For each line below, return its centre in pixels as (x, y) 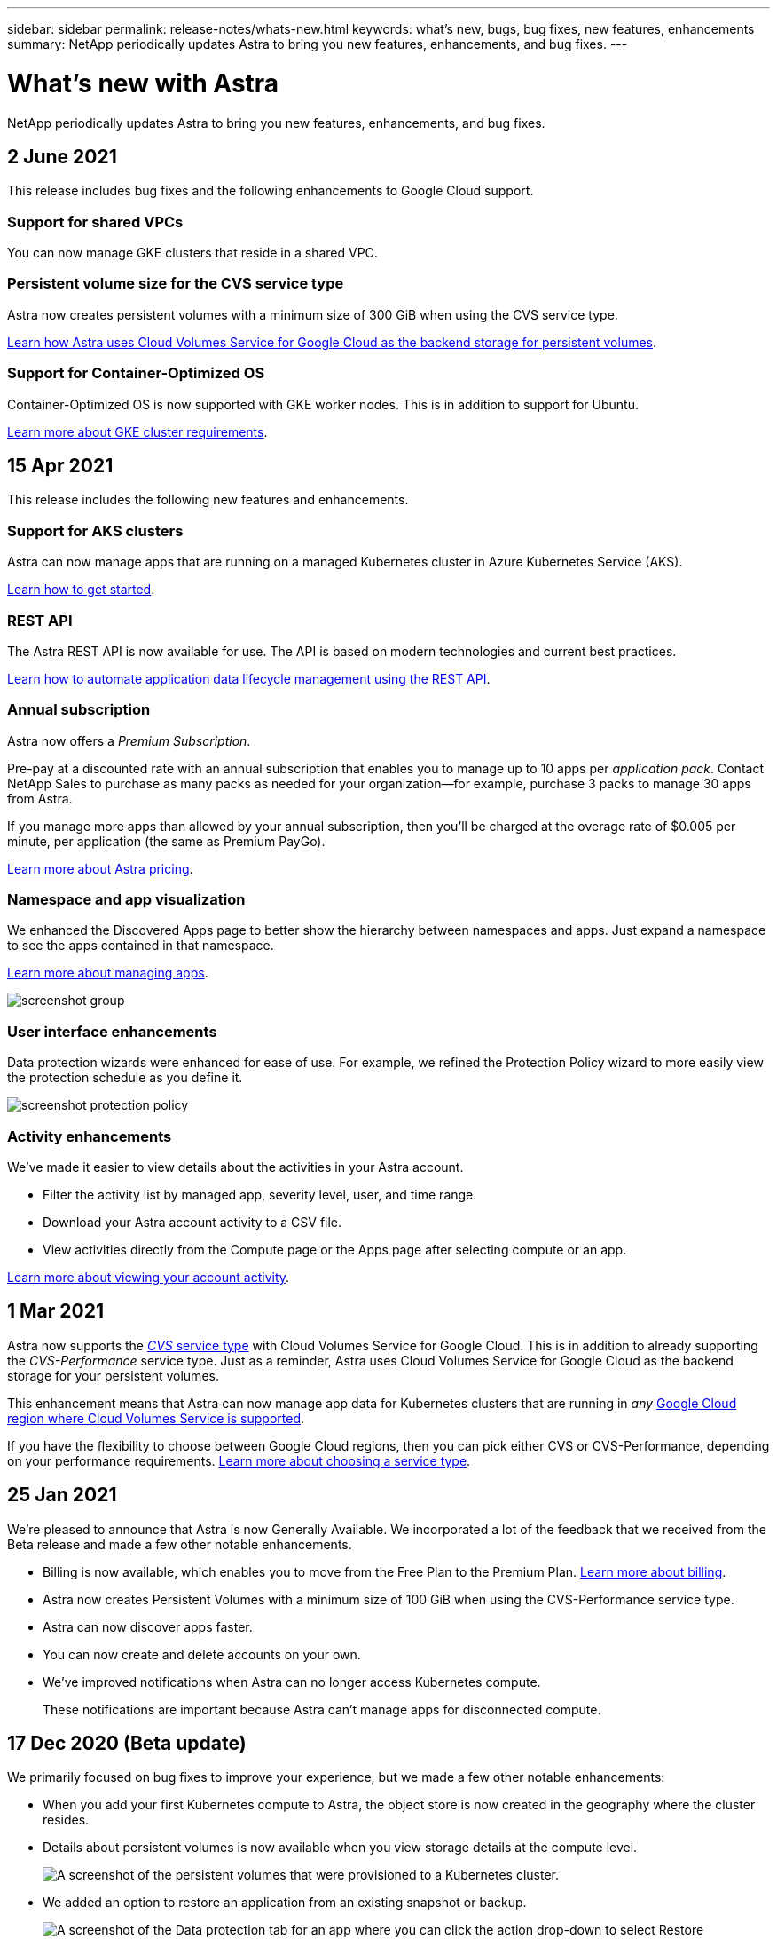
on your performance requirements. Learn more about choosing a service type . (239, 1460)
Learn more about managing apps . (108, 973)
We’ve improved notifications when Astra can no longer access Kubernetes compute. (292, 1682)
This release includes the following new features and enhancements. (208, 500)
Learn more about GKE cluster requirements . (137, 431)
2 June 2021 (62, 156)
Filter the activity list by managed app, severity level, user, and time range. (260, 1194)
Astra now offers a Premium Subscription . (129, 740)
